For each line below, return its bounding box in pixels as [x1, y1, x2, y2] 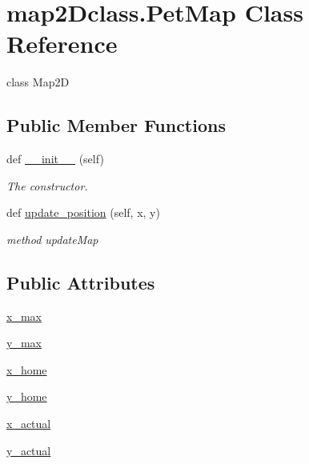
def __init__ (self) [6, 150, 104, 167]
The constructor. [6, 177, 88, 194]
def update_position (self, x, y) [6, 204, 160, 221]
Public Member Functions [6, 113, 226, 138]
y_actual [6, 442, 51, 458]
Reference [6, 27, 118, 60]
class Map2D [6, 74, 70, 90]
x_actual [6, 415, 51, 432]
